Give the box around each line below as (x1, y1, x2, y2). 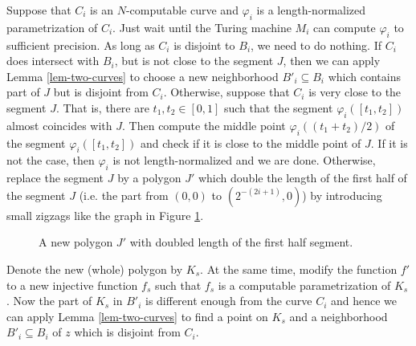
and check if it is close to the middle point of (141, 134, 361, 151)
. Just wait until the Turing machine (112, 18, 292, 35)
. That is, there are (55, 99, 149, 116)
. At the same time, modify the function (200, 260, 398, 277)
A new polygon (39, 234, 113, 250)
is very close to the (308, 83, 402, 100)
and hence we (330, 292, 398, 309)
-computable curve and (125, 2, 239, 18)
